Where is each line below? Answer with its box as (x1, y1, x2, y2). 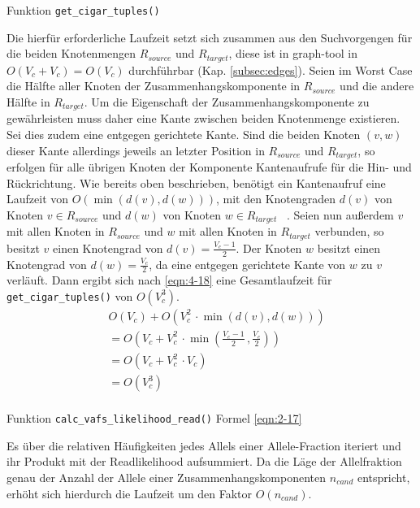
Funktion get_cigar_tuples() (6, 2, 160, 18)
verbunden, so (314, 223, 384, 240)
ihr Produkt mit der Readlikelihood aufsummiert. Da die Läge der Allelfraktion (6, 453, 402, 470)
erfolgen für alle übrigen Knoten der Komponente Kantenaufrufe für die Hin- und (6, 158, 412, 175)
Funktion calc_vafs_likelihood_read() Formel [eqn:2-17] (6, 410, 302, 427)
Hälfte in (6, 93, 50, 110)
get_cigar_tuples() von (6, 287, 133, 304)
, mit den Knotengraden (215, 190, 336, 207)
